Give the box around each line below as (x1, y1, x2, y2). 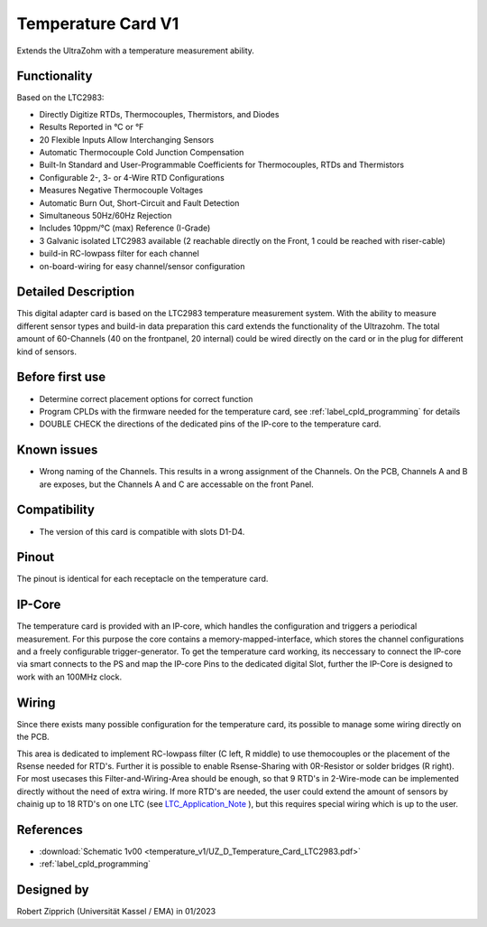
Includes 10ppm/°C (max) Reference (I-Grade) (39, 222, 211, 234)
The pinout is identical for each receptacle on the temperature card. (16, 574, 269, 585)
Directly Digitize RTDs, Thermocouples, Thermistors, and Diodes (39, 108, 280, 119)
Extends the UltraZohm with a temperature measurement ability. (16, 45, 254, 56)
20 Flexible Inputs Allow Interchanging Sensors (39, 134, 215, 145)
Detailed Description (16, 285, 135, 300)
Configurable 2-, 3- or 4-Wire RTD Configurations (39, 172, 225, 183)
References (16, 822, 83, 838)
